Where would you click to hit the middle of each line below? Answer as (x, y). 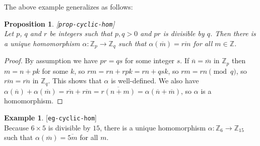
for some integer (150, 60)
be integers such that (81, 33)
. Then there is (233, 33)
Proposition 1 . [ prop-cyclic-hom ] (59, 23)
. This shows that (75, 81)
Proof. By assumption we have (51, 60)
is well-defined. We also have (155, 81)
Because (16, 127)
